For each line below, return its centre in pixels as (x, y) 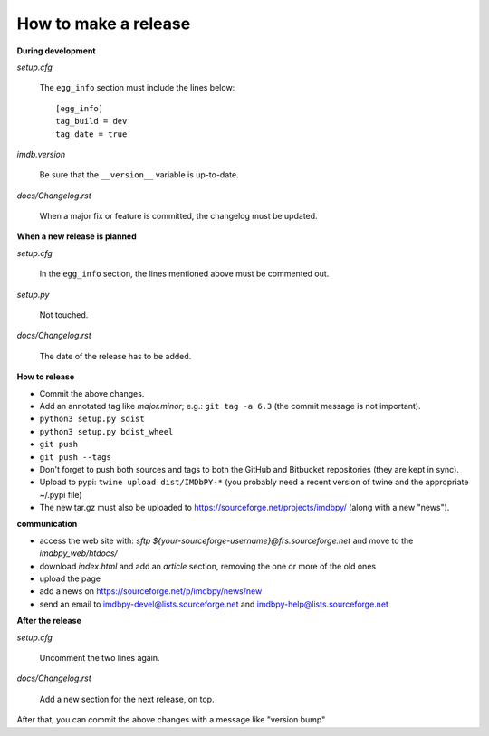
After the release (49, 621)
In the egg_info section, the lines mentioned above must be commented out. (184, 274)
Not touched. (64, 315)
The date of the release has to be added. (115, 356)
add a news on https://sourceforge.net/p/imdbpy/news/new (151, 591)
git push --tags (76, 457)
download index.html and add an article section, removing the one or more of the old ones (207, 566)
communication (47, 524)
